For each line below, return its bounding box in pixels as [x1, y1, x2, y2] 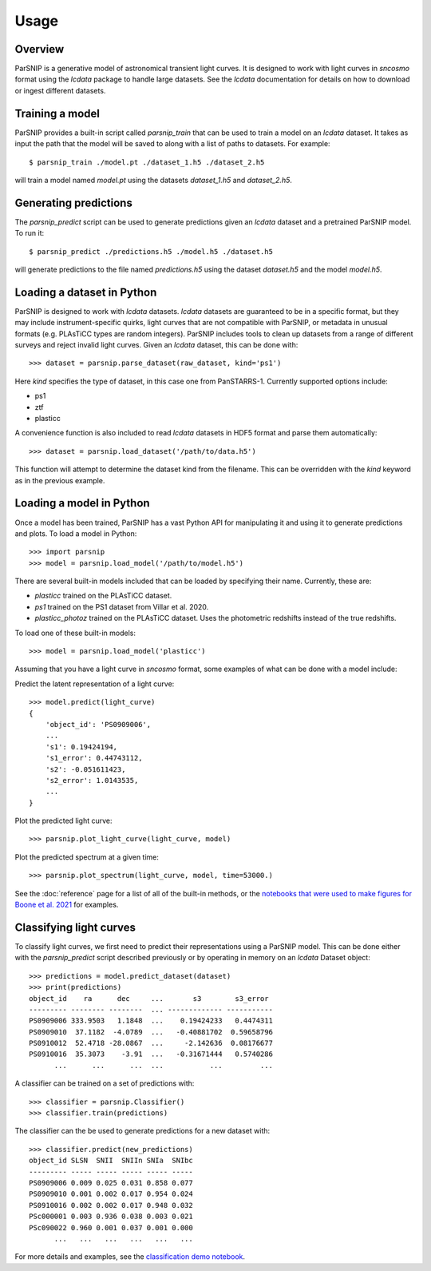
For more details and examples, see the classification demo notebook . [14, 1252, 246, 1261]
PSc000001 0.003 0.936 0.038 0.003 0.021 [29, 1212, 193, 1221]
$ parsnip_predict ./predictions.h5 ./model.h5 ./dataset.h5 [29, 247, 273, 256]
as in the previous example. [14, 475, 105, 485]
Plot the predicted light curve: [14, 816, 113, 826]
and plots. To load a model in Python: [14, 528, 137, 538]
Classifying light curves [14, 920, 136, 934]
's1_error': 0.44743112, [45, 753, 143, 763]
